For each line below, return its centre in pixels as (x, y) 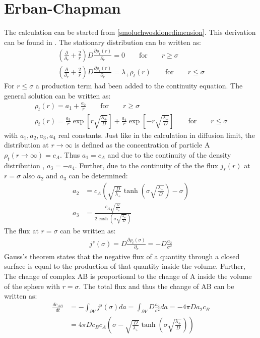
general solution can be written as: (57, 95)
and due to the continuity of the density (169, 154)
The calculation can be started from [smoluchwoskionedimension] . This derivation (130, 32)
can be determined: (98, 176)
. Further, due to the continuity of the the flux (146, 165)
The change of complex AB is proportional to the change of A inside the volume (128, 276)
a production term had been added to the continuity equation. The (139, 85)
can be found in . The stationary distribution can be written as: (103, 42)
